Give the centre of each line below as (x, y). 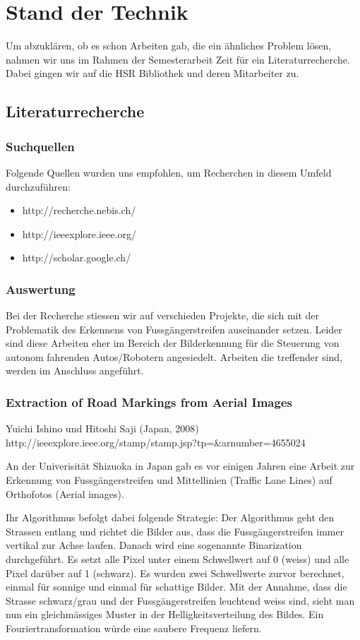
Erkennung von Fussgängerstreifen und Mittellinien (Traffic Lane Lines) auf (169, 480)
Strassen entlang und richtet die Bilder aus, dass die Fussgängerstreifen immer (175, 531)
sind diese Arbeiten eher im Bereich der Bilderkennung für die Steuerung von (173, 343)
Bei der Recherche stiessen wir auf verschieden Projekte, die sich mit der (163, 315)
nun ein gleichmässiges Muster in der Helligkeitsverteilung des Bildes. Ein (165, 614)
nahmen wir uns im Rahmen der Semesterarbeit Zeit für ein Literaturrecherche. (178, 59)
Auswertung (41, 289)
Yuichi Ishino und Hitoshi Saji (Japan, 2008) (102, 428)
